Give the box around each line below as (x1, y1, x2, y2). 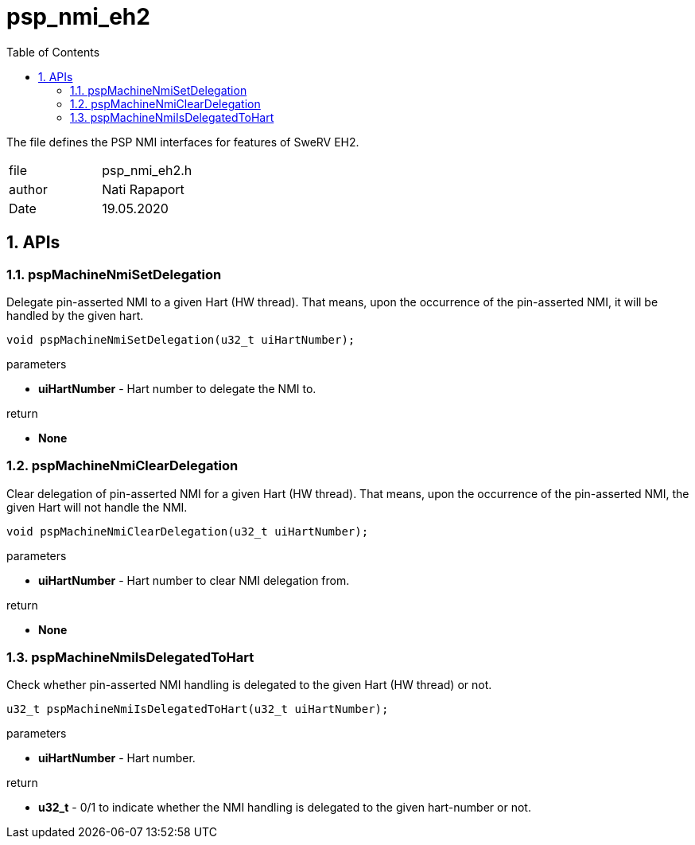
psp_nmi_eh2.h (102, 162, 192, 178)
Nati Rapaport (102, 181, 184, 197)
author (9, 181, 48, 197)
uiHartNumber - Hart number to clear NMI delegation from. (38, 573, 350, 587)
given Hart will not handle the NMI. (6, 500, 188, 514)
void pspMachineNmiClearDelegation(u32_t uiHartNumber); (6, 524, 369, 538)
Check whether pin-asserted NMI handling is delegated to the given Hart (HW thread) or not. (6, 678, 492, 692)
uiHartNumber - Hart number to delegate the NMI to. (38, 381, 316, 395)
